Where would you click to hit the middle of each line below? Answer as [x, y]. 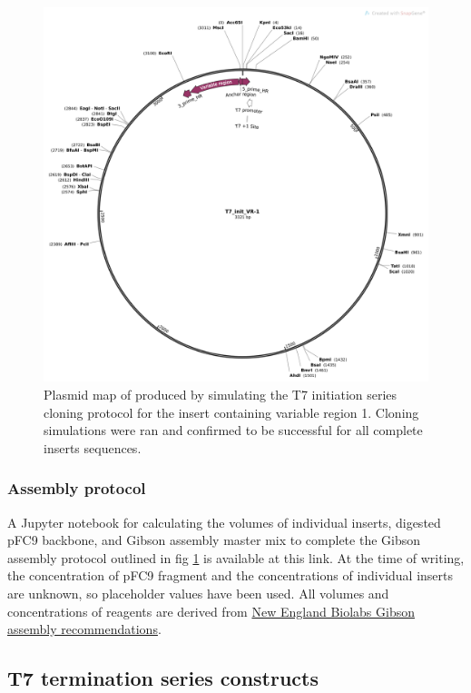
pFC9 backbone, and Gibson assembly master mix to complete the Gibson [214, 540]
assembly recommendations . [84, 629]
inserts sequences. [93, 447]
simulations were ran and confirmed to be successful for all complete [233, 430]
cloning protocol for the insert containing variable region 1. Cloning [231, 412]
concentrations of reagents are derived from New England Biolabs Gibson [211, 611]
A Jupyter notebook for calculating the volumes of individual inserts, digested [224, 522]
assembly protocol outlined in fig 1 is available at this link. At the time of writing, [236, 557]
